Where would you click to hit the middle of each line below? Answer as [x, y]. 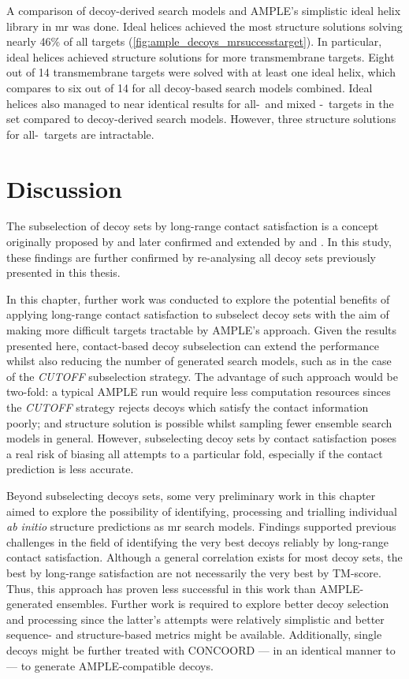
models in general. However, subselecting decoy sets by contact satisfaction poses [201, 438]
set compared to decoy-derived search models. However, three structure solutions [201, 119]
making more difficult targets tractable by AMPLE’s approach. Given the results [202, 330]
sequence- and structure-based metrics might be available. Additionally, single [194, 634]
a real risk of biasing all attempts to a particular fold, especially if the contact [195, 453]
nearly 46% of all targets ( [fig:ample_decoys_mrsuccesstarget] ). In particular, [194, 41]
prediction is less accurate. [70, 469]
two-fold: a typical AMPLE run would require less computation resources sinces [199, 392]
